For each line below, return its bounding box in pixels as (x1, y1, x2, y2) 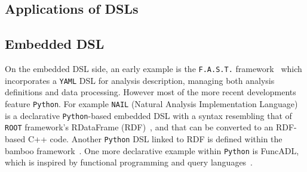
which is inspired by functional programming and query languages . (5, 156, 253, 168)
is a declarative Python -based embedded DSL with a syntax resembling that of (5, 109, 292, 121)
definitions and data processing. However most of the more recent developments (5, 86, 296, 98)
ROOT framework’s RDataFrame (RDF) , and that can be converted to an (5, 121, 274, 133)
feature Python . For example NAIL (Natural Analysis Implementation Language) (5, 97, 298, 110)
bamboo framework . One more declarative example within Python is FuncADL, (5, 144, 299, 157)
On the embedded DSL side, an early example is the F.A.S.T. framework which (5, 62, 302, 74)
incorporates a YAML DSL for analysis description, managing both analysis (5, 74, 275, 86)
